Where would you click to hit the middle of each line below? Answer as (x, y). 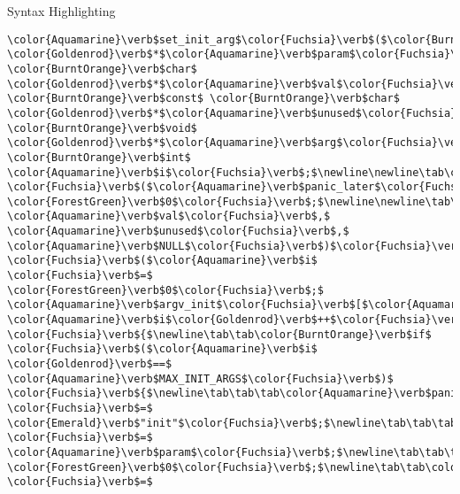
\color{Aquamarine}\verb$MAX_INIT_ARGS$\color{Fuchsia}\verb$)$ (200, 378)
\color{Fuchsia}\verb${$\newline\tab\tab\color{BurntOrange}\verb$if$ (219, 334)
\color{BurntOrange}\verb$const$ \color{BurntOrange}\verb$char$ (203, 99)
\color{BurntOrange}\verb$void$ (102, 128)
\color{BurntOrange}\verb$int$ (99, 157)
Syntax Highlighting (61, 11)
